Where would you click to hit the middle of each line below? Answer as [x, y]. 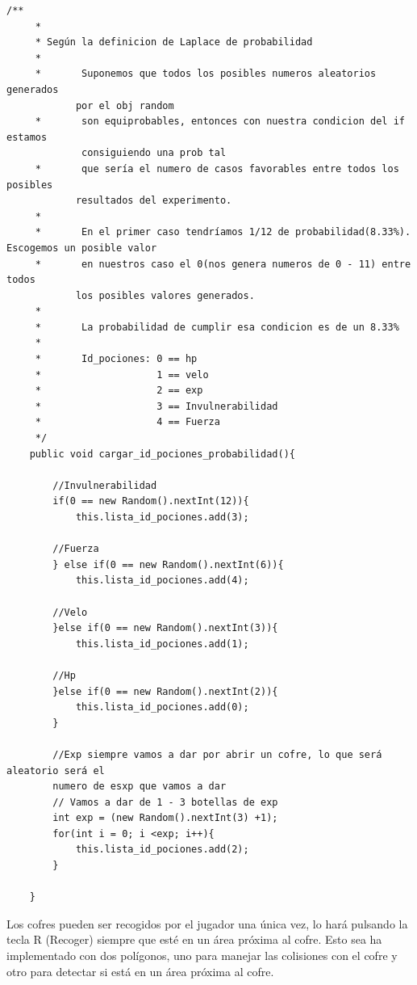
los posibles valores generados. [165, 295]
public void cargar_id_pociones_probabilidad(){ [162, 454]
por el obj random [125, 105]
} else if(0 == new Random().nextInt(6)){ [168, 564]
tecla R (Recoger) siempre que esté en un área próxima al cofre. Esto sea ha [194, 939]
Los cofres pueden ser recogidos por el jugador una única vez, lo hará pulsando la [207, 923]
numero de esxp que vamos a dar [140, 787]
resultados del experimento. [154, 201]
